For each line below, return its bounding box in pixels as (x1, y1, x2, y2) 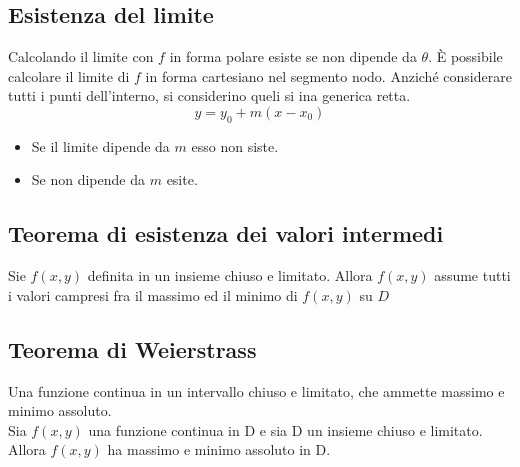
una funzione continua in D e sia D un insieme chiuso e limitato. (88, 419, 483, 440)
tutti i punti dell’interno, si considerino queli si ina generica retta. (8, 85, 411, 106)
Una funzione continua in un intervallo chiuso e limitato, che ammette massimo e (8, 380, 505, 401)
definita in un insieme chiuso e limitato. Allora (87, 265, 373, 286)
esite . (166, 169, 198, 190)
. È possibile (428, 46, 503, 67)
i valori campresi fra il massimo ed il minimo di (8, 284, 298, 305)
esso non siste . (191, 135, 279, 156)
